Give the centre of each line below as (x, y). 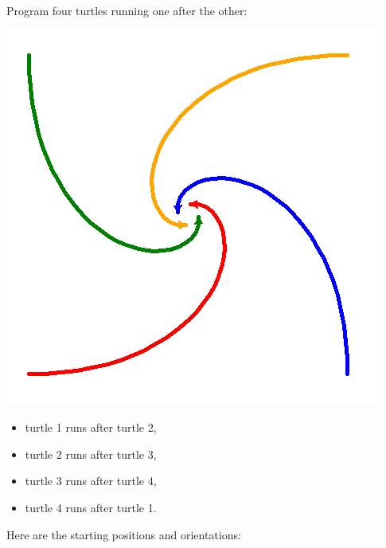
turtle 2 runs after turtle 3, (91, 454)
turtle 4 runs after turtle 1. (91, 507)
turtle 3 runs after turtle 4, (91, 481)
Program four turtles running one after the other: (127, 10)
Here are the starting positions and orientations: (124, 534)
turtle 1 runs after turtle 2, (91, 427)
